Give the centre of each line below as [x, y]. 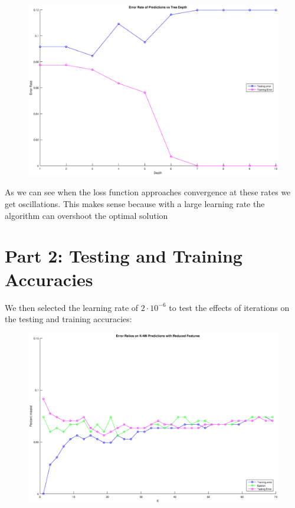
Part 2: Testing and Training [124, 256]
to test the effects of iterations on [229, 307]
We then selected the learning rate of [72, 307]
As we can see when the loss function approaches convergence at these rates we [148, 192]
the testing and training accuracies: [68, 319]
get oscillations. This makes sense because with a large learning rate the [135, 204]
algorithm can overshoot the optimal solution [86, 215]
